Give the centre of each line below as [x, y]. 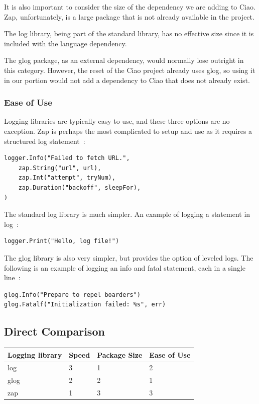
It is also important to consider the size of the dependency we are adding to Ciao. [130, 7]
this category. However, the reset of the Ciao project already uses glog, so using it [130, 70]
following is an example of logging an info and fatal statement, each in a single [125, 267]
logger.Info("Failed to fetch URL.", [67, 158]
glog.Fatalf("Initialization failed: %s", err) [85, 305]
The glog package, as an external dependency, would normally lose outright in [124, 60]
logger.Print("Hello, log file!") [62, 241]
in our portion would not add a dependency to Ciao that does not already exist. [127, 80]
